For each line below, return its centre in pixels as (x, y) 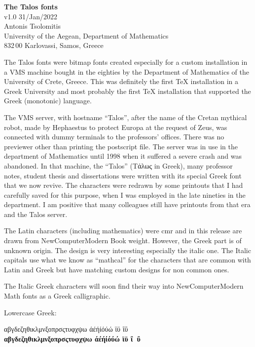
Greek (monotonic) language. (48, 101)
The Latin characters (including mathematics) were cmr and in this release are (123, 231)
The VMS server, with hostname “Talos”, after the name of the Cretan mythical (126, 117)
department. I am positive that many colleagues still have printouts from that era (127, 204)
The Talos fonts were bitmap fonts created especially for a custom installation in (126, 62)
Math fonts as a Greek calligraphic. (57, 296)
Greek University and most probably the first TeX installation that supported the (127, 91)
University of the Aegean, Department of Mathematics (86, 35)
